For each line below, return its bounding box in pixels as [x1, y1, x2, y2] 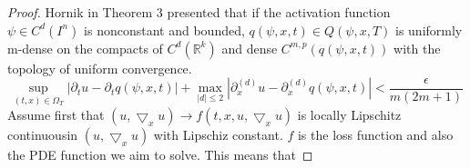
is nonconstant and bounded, [84, 20, 245, 39]
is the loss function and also [297, 125, 454, 144]
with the [393, 38, 441, 57]
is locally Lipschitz [297, 105, 402, 124]
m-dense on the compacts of [7, 38, 163, 57]
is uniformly [395, 20, 463, 39]
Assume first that [7, 105, 105, 124]
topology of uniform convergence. [7, 58, 192, 77]
